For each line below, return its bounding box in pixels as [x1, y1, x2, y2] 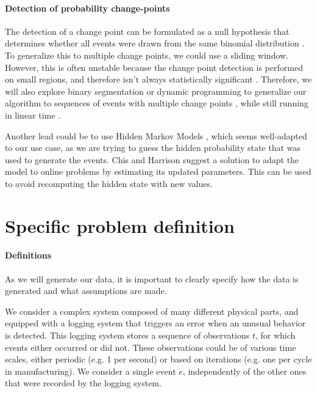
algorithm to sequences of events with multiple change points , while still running [5, 97, 308, 109]
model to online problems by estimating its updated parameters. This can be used [5, 165, 312, 178]
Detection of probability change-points [5, 1, 170, 14]
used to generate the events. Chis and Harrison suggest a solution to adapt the [5, 153, 299, 166]
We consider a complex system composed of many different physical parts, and [5, 304, 299, 317]
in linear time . [5, 108, 61, 121]
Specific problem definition [5, 213, 235, 238]
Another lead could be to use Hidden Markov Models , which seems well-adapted [5, 129, 307, 142]
